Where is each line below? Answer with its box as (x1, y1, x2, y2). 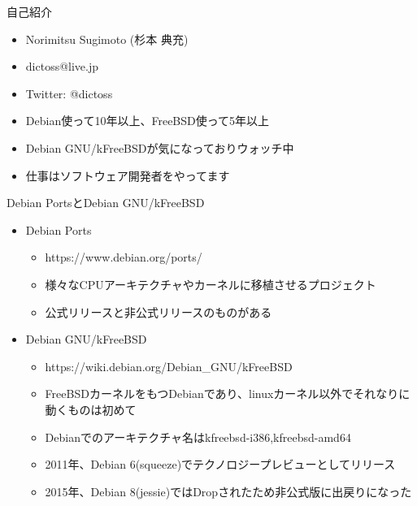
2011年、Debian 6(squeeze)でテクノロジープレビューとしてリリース (45, 456, 396, 473)
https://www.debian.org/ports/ (45, 249, 202, 266)
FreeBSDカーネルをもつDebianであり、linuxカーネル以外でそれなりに (45, 385, 410, 402)
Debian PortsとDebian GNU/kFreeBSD (7, 194, 205, 211)
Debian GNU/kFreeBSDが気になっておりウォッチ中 (25, 139, 294, 156)
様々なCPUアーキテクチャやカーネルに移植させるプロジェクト (45, 275, 376, 292)
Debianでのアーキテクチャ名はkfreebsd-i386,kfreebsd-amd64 (45, 428, 351, 445)
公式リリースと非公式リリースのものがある (45, 303, 272, 320)
